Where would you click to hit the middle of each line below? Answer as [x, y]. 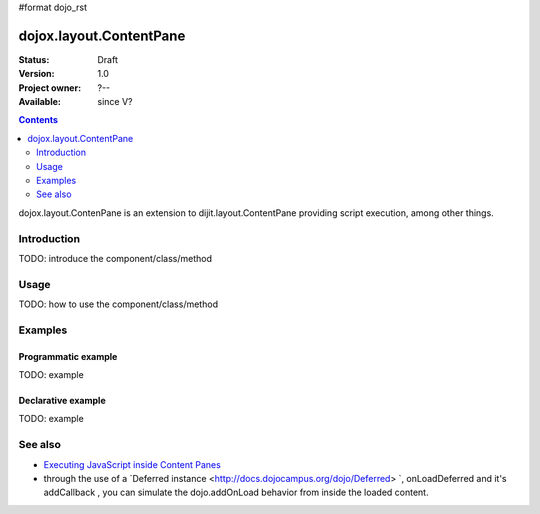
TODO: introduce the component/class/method [115, 258]
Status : [34, 59]
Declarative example [62, 401]
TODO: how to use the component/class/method [118, 304]
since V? [115, 102]
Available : [40, 102]
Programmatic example [68, 356]
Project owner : [50, 87]
